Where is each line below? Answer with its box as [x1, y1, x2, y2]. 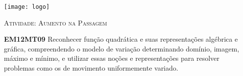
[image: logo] [4, 3, 50, 10]
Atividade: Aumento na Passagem [4, 17, 107, 27]
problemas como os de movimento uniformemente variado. [4, 63, 178, 73]
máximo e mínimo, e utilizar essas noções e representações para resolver [4, 53, 219, 63]
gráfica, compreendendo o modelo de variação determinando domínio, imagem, [4, 43, 240, 53]
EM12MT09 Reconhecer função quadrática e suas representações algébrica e [4, 34, 238, 44]
